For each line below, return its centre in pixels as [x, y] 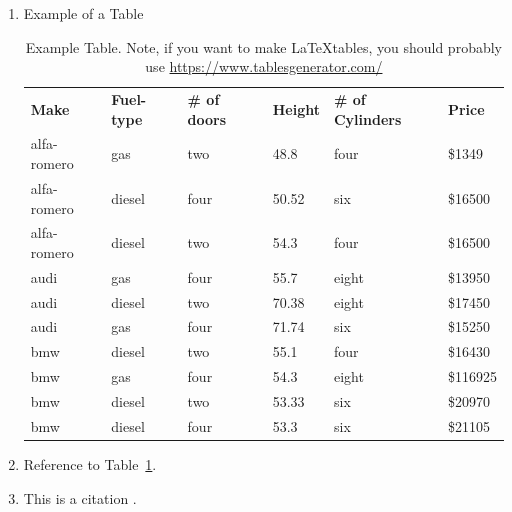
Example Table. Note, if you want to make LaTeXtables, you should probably [263, 46]
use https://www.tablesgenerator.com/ [264, 66]
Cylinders [367, 118]
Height [296, 108]
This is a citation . [80, 497]
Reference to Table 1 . [90, 463]
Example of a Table [83, 13]
